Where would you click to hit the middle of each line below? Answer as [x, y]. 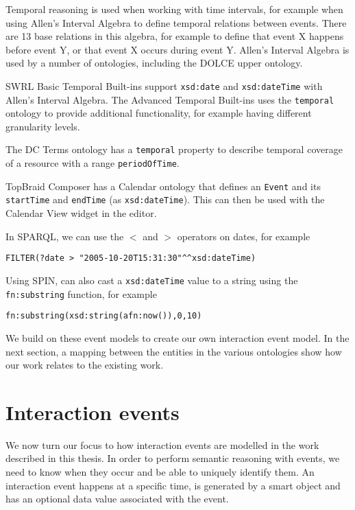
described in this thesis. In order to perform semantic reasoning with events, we [173, 458]
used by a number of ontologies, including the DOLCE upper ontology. [154, 63]
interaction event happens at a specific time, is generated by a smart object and [173, 485]
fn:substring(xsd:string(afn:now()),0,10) [104, 316]
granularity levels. [43, 126]
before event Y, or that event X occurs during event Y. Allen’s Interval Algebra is [177, 49]
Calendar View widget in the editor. [81, 213]
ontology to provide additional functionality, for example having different [159, 113]
